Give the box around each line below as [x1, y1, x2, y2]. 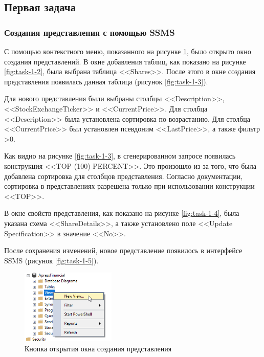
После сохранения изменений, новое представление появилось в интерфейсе [4, 245, 243, 256]
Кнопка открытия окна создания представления [25, 343, 172, 353]
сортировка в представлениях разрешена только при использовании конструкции [4, 181, 255, 191]
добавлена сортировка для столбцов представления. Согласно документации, [4, 170, 243, 181]
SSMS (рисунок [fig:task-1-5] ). [4, 255, 99, 265]
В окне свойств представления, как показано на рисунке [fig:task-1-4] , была [4, 208, 239, 218]
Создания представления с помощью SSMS [4, 26, 175, 38]
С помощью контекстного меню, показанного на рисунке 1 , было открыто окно [4, 46, 251, 56]
